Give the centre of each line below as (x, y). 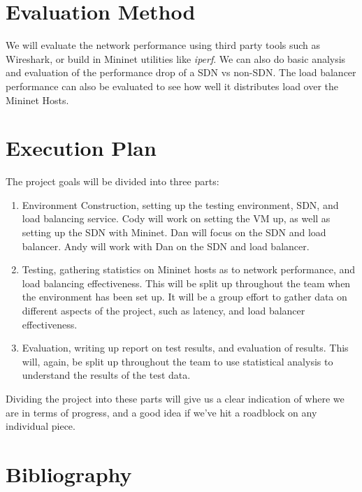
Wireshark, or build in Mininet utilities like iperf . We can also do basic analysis (176, 58)
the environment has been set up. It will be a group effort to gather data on (184, 297)
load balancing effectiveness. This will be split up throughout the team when (186, 283)
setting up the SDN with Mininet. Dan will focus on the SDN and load (174, 232)
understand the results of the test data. (106, 375)
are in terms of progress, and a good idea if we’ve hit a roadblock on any (161, 412)
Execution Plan (81, 148)
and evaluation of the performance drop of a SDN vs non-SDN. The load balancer (181, 72)
